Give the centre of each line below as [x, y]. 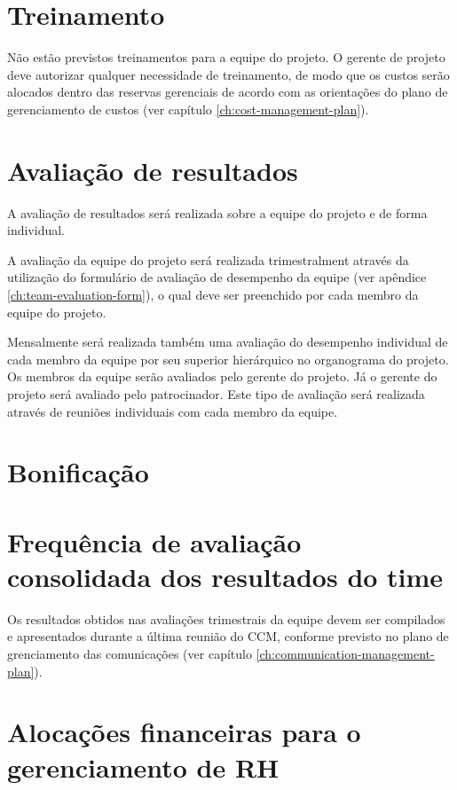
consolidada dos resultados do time [225, 576]
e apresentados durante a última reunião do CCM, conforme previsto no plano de [228, 636]
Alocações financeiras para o [184, 732]
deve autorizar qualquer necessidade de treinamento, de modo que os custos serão [228, 74]
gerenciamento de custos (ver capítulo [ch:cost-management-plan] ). [188, 109]
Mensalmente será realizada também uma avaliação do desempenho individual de [228, 342]
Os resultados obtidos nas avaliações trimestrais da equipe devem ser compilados [226, 618]
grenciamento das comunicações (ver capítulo [130, 654]
